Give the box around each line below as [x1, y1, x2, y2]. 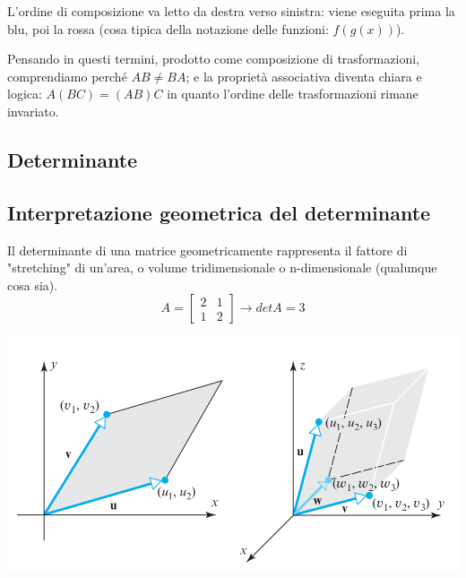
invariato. [7, 101, 59, 120]
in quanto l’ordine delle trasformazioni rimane [167, 84, 419, 103]
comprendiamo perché [7, 66, 127, 85]
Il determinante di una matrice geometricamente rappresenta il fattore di [7, 240, 408, 259]
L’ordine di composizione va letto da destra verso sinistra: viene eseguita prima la [7, 2, 455, 20]
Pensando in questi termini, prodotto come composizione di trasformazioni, [7, 49, 419, 68]
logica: [7, 84, 42, 103]
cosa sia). [7, 275, 58, 294]
